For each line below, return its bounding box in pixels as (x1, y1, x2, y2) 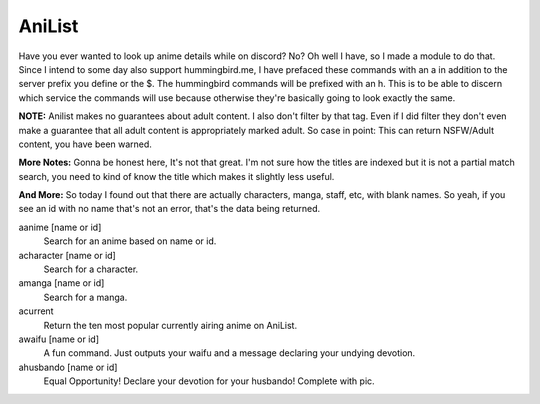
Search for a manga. (43, 291, 128, 303)
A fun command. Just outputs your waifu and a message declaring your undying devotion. (43, 347, 416, 359)
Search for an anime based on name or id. (43, 235, 217, 247)
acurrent (18, 305, 54, 317)
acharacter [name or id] (18, 249, 117, 261)
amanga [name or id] (18, 277, 105, 289)
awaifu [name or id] (18, 333, 100, 345)
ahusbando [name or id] (18, 361, 118, 373)
